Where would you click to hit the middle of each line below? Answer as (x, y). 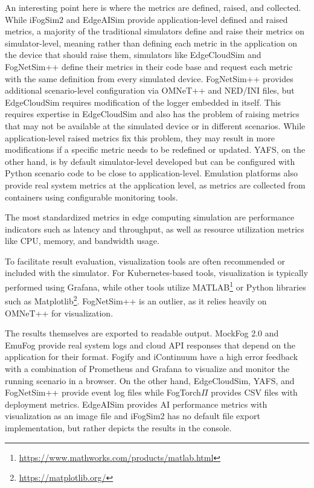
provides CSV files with (254, 392)
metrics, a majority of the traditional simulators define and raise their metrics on (155, 31)
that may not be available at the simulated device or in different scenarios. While (155, 125)
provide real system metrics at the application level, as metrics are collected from (155, 185)
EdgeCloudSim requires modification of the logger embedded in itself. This (143, 102)
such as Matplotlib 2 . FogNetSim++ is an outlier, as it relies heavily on (136, 300)
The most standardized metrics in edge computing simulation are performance (150, 217)
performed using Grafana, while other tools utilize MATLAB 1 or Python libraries (155, 286)
